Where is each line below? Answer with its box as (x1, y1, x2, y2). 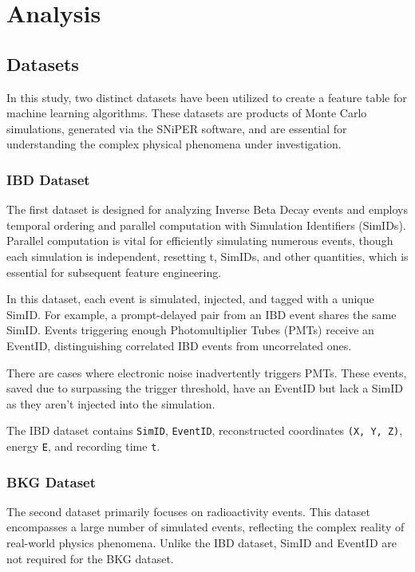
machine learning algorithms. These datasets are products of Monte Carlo (6, 105, 367, 121)
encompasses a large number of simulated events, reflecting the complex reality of (6, 519, 405, 535)
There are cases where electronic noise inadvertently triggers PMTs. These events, (6, 364, 407, 381)
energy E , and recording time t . (6, 437, 160, 454)
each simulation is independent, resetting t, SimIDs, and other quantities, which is (6, 247, 409, 264)
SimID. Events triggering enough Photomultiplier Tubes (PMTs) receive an (6, 322, 374, 338)
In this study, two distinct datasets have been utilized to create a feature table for (6, 89, 407, 105)
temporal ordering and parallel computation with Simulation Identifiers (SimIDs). (6, 216, 406, 233)
